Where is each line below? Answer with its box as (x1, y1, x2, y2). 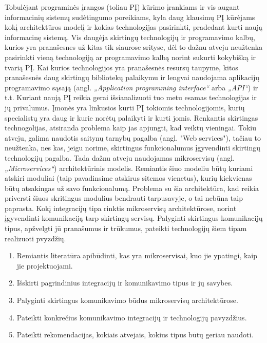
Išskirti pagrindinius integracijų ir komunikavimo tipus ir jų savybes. (16, 277, 233, 288)
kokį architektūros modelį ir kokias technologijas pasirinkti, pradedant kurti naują (5, 22, 262, 32)
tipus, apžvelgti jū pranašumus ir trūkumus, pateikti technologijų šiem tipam (5, 223, 247, 234)
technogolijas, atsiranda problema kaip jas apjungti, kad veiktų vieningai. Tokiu (5, 122, 257, 133)
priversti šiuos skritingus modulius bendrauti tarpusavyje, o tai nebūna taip (5, 193, 243, 203)
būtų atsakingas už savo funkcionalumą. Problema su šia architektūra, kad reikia (5, 182, 259, 193)
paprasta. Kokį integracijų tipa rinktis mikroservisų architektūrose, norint (5, 202, 237, 213)
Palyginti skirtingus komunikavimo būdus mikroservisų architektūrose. (16, 295, 238, 306)
